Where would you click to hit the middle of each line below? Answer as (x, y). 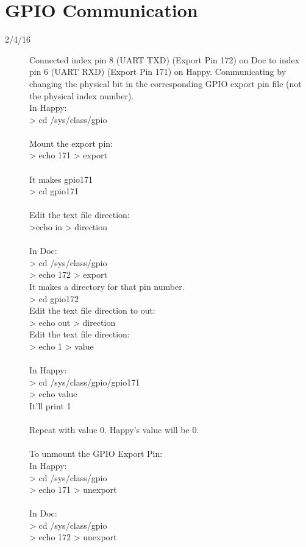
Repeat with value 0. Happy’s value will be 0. (114, 430)
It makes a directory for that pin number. (107, 286)
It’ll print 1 (50, 405)
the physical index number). (82, 95)
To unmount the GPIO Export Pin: (96, 453)
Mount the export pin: (71, 143)
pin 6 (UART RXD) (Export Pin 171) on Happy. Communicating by (158, 72)
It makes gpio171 (61, 179)
